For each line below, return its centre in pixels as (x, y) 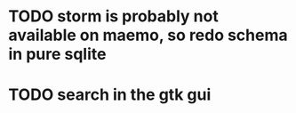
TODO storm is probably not (113, 16)
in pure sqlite (57, 54)
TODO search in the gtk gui (110, 95)
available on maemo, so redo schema (148, 35)
